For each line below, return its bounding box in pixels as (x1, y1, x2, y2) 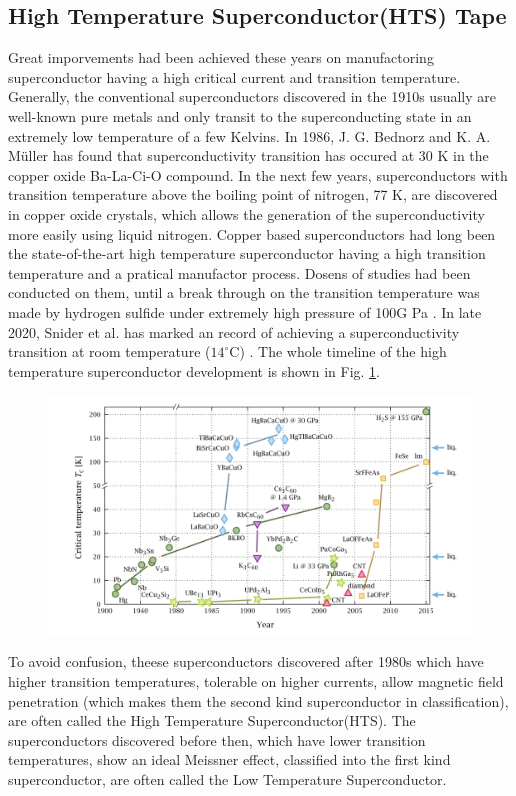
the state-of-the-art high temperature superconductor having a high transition (8, 243, 486, 264)
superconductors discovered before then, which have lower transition (8, 729, 426, 750)
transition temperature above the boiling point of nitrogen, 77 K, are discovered (8, 184, 498, 205)
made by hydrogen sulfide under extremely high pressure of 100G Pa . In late (8, 301, 482, 322)
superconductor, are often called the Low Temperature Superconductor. (8, 768, 447, 789)
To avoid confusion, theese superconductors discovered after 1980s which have (8, 651, 484, 672)
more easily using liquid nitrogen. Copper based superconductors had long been (8, 223, 496, 244)
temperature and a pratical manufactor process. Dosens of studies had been (8, 262, 471, 283)
